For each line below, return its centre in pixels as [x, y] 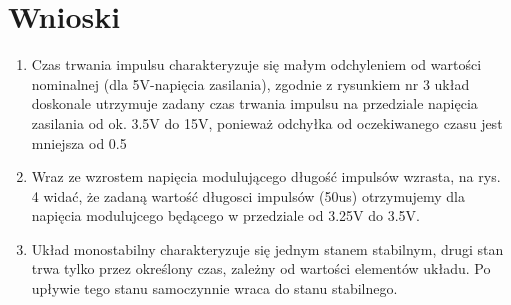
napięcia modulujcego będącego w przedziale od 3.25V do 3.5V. [225, 215]
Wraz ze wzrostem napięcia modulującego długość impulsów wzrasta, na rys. [266, 176]
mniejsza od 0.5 [79, 142]
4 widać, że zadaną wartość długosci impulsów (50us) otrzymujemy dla [248, 195]
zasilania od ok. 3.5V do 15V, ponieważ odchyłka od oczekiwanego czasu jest [267, 122]
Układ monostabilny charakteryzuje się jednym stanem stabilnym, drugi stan [267, 248]
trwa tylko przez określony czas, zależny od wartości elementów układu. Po [261, 268]
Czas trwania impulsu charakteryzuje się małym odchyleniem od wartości [256, 64]
